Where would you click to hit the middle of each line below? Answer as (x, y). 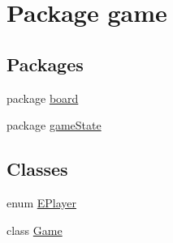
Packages (45, 64)
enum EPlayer (41, 202)
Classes (37, 169)
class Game (35, 230)
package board (43, 98)
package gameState (54, 125)
